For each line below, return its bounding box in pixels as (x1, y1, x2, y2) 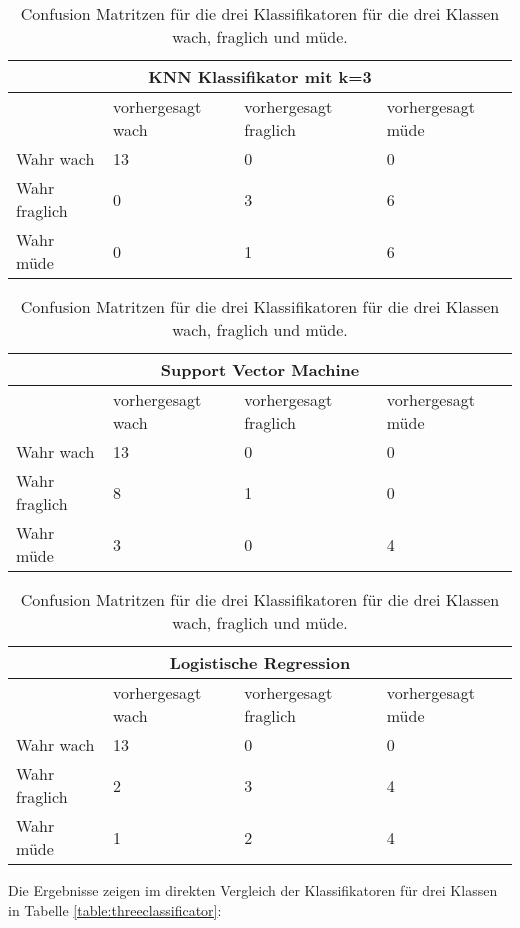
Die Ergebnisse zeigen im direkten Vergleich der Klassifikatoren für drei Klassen (8, 880, 498, 900)
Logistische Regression (169, 651, 351, 674)
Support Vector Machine (160, 358, 360, 381)
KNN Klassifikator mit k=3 (148, 65, 372, 88)
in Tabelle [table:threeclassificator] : (8, 899, 222, 920)
